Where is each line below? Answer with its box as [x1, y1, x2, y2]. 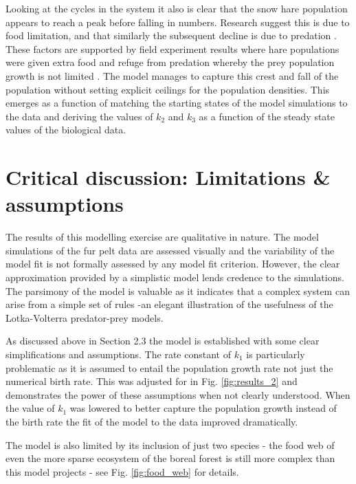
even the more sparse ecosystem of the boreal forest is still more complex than [5, 451, 335, 465]
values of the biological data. [5, 122, 126, 137]
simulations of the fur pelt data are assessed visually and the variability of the [5, 243, 335, 257]
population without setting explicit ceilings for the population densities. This [5, 82, 330, 96]
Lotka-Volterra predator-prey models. [5, 310, 164, 324]
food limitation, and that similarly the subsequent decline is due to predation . [5, 28, 337, 43]
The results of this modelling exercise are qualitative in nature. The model [5, 230, 319, 244]
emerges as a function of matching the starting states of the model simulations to [5, 96, 348, 110]
